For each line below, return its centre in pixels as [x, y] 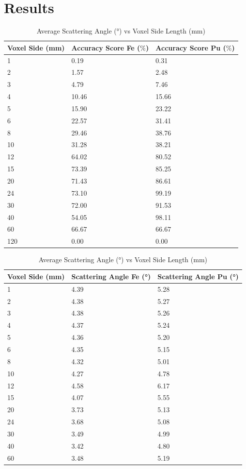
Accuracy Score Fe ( [106, 47]
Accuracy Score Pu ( [191, 47]
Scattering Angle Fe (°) [111, 276]
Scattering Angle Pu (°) [198, 276]
